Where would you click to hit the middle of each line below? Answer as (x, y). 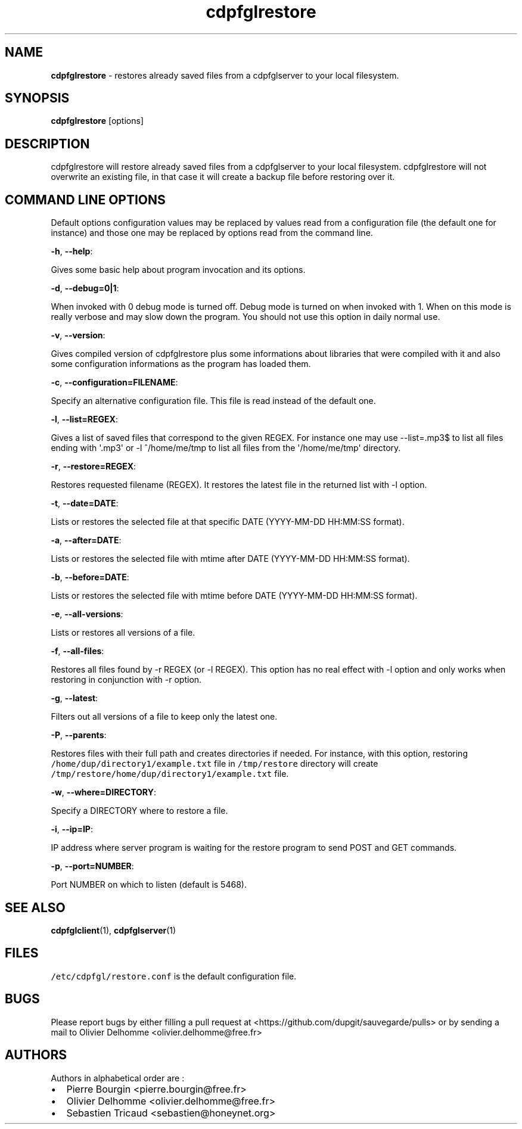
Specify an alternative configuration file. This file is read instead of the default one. (213, 401)
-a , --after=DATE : (86, 540)
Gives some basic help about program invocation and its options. (178, 270)
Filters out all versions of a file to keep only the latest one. (164, 717)
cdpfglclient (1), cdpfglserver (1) (114, 930)
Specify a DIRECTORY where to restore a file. (139, 811)
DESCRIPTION (47, 144)
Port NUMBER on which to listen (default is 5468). (149, 885)
